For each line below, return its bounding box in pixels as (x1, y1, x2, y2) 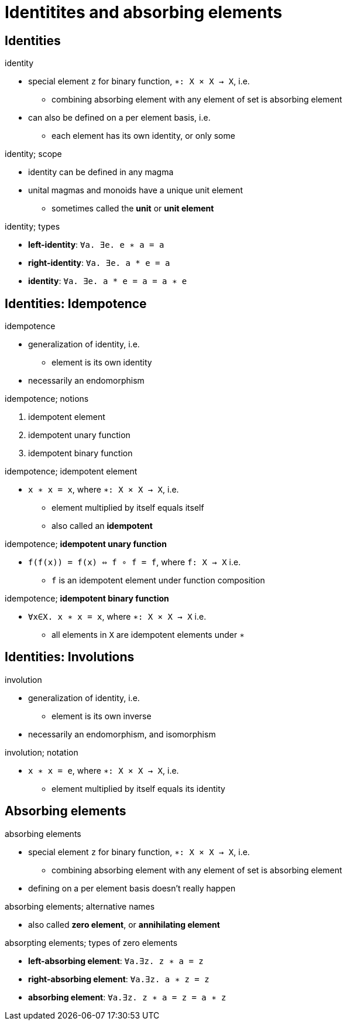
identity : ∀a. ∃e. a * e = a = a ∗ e (28, 276, 187, 286)
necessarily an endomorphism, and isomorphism (28, 729, 216, 739)
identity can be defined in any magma (28, 167, 174, 177)
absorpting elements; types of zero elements (5, 937, 178, 948)
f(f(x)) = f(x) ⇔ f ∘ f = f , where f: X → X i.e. (28, 557, 241, 568)
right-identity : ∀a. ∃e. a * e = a (28, 258, 170, 268)
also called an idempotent (51, 521, 153, 531)
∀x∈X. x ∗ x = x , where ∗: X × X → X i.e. (28, 611, 207, 622)
